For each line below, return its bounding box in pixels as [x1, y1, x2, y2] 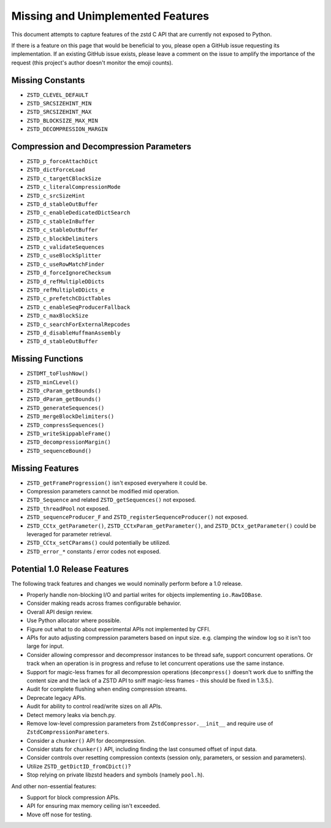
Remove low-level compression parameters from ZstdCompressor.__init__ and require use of [26, 720, 273, 727]
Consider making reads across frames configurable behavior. [26, 599, 181, 607]
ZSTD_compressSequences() [26, 422, 105, 428]
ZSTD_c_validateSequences [26, 244, 105, 251]
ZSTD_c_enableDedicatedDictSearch [26, 209, 131, 216]
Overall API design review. [26, 608, 93, 615]
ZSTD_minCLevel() [26, 379, 79, 386]
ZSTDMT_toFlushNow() [26, 370, 89, 377]
